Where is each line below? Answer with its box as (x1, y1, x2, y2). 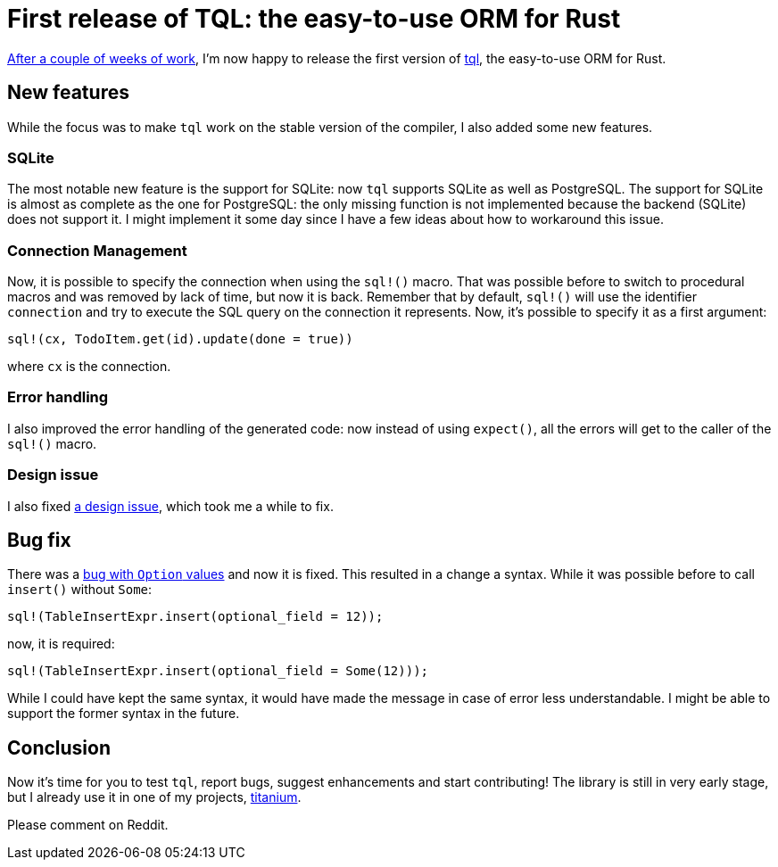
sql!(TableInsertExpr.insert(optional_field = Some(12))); (7, 664, 429, 679)
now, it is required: (7, 636, 115, 652)
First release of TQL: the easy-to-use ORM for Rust (7, 4, 621, 34)
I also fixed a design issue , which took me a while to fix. (7, 498, 334, 514)
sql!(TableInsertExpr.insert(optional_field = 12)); (7, 609, 384, 624)
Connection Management (7, 241, 187, 260)
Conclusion (7, 736, 112, 759)
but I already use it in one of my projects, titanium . (7, 789, 302, 805)
